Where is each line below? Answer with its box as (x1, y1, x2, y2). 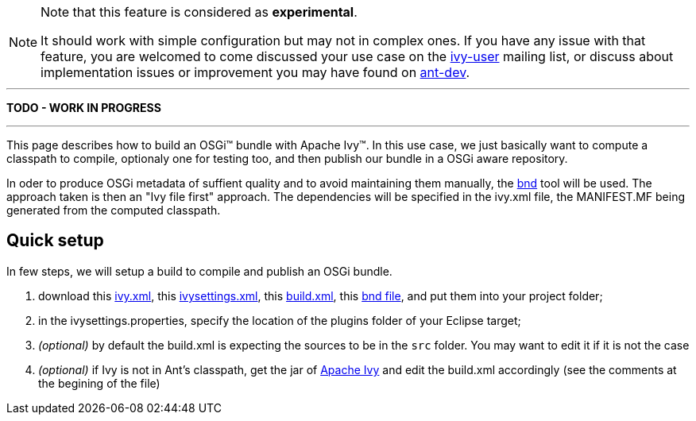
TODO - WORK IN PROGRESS (6, 101, 161, 114)
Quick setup (6, 230, 104, 251)
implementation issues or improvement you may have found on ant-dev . (41, 64, 470, 80)
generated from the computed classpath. (6, 203, 221, 217)
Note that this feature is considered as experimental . (41, 4, 358, 20)
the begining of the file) (38, 376, 160, 390)
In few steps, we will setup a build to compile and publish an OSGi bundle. (6, 264, 392, 278)
